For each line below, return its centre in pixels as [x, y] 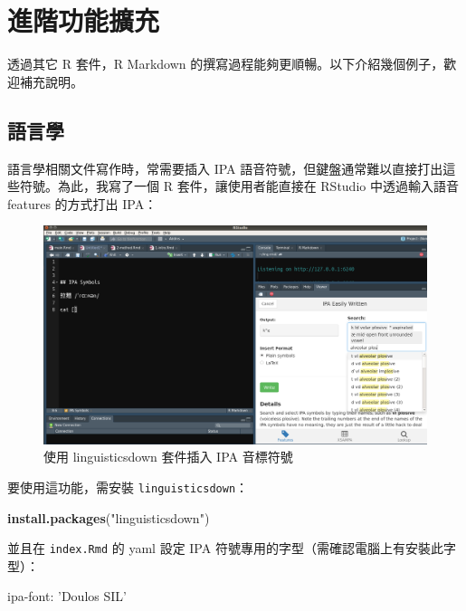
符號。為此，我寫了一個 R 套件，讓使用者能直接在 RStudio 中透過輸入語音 [239, 186]
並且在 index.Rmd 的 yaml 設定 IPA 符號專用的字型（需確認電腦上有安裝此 [225, 548]
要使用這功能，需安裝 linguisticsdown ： [128, 487]
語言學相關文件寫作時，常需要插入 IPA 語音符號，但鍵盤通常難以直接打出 [225, 168]
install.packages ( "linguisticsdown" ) [109, 517]
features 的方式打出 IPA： [82, 203]
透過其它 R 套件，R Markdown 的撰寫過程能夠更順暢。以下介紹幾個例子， [226, 64]
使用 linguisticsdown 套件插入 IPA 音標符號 [168, 457]
